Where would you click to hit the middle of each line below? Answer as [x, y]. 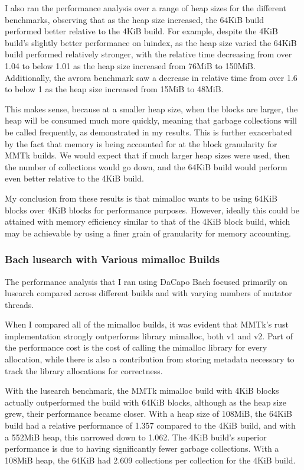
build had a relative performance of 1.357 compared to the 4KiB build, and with [150, 425]
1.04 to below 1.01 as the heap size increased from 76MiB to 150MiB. [130, 65]
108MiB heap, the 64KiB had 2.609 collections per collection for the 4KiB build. [150, 460]
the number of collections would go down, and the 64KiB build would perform [146, 166]
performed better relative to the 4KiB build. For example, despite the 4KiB [141, 31]
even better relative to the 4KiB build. [74, 178]
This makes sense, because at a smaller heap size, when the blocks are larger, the [151, 108]
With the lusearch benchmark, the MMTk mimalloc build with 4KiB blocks [142, 390]
